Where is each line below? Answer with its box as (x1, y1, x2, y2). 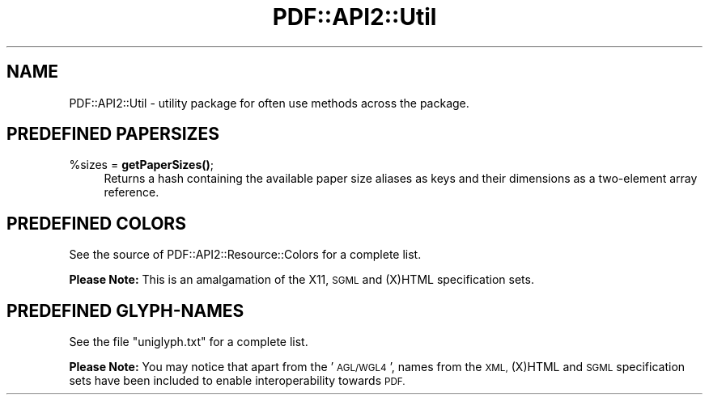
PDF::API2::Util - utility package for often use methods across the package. (69, 95, 469, 110)
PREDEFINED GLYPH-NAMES (6, 300, 244, 321)
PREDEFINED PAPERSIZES (6, 124, 219, 145)
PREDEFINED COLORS (6, 213, 186, 234)
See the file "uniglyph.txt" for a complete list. (69, 335, 308, 349)
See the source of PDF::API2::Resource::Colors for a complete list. (69, 247, 422, 262)
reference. (104, 185, 159, 200)
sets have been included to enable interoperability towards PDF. (69, 374, 405, 388)
